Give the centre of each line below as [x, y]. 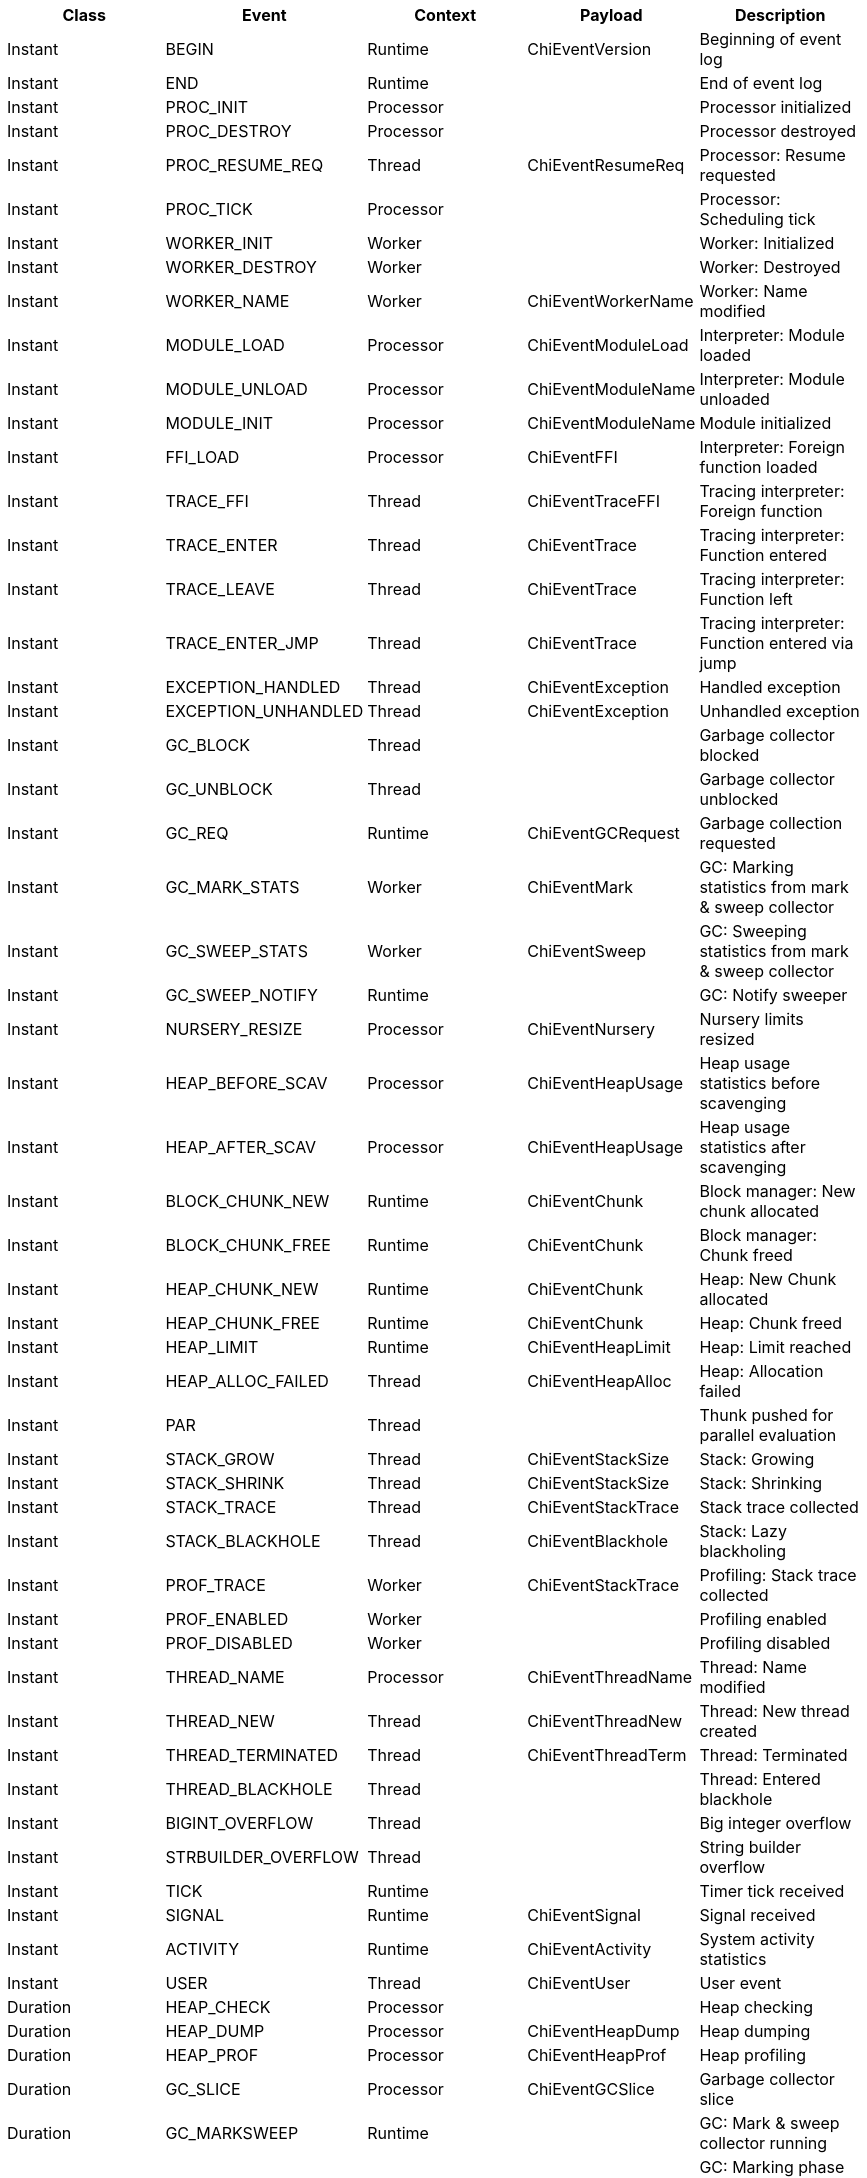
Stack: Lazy [743, 1531]
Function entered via [776, 643]
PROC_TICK [209, 209]
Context [445, 15]
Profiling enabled [763, 1619]
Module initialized [765, 423]
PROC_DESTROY [228, 131]
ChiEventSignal [584, 1915]
